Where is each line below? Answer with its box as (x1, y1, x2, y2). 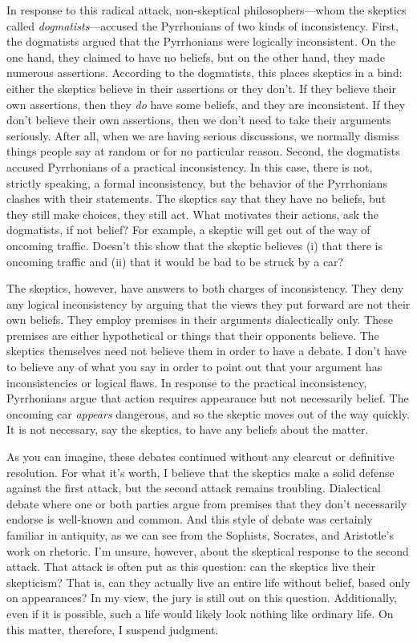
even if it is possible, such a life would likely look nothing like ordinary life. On (6, 605, 394, 621)
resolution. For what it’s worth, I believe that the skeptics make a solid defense (6, 463, 395, 480)
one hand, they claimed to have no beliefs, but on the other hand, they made (6, 48, 385, 65)
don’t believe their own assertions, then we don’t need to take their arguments (6, 111, 391, 128)
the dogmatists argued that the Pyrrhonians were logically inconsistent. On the (6, 33, 396, 50)
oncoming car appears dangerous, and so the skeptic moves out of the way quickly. (6, 405, 410, 422)
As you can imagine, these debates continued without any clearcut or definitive (6, 448, 395, 465)
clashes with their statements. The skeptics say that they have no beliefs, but (6, 190, 387, 207)
